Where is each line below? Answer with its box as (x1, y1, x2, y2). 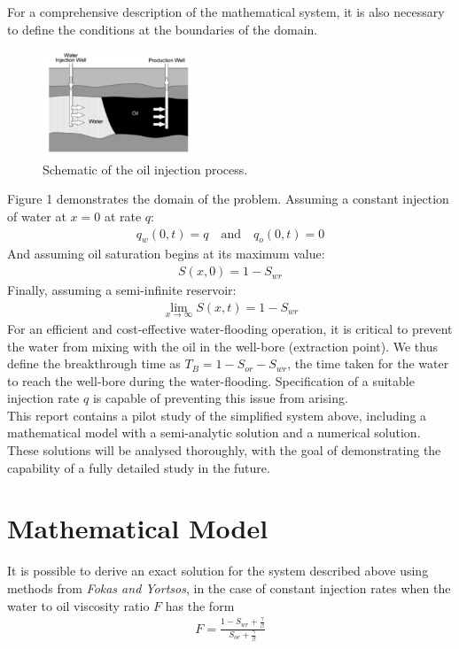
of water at (7, 207, 66, 226)
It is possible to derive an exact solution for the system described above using (7, 561, 429, 580)
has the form (165, 596, 235, 614)
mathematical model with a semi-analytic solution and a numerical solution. (7, 423, 421, 442)
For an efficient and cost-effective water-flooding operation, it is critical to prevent (7, 319, 453, 337)
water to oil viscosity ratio (7, 596, 150, 614)
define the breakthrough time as (7, 354, 181, 373)
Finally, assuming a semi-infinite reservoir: (7, 281, 237, 299)
